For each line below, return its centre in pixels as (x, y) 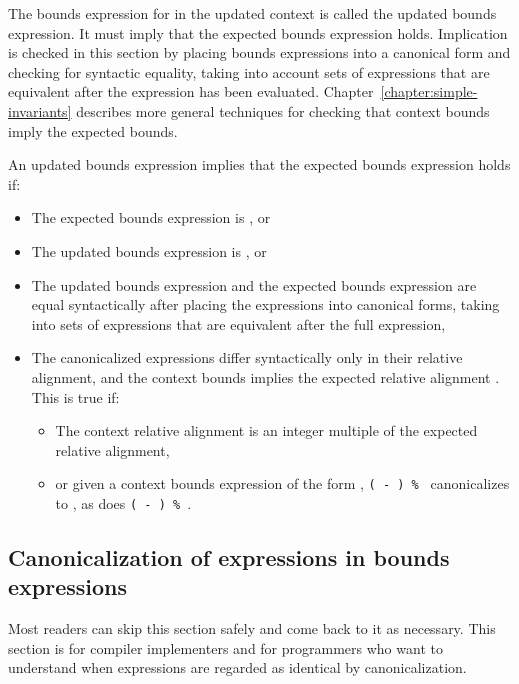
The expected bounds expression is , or (151, 217)
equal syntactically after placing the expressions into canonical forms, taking (265, 304)
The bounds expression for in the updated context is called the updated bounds (252, 13)
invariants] (40, 110)
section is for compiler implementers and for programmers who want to (225, 647)
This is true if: (75, 396)
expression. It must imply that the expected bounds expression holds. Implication (258, 32)
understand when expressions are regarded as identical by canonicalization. (237, 667)
